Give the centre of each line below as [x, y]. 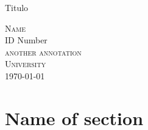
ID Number [26, 40]
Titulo [17, 7]
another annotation [43, 52]
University [26, 64]
